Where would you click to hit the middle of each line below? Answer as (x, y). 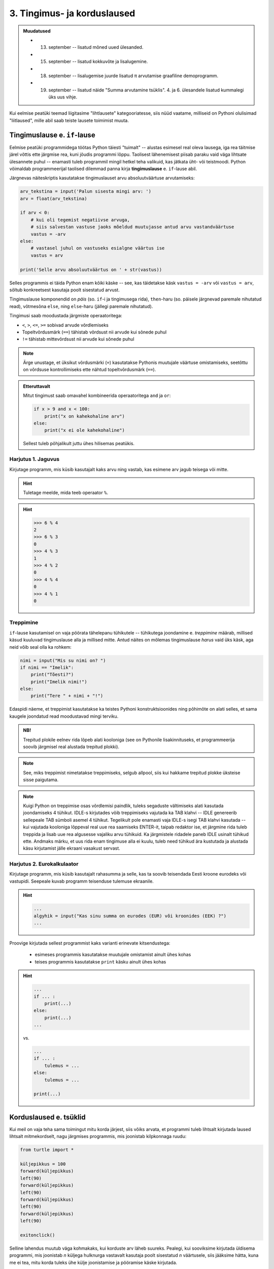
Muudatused (37, 31)
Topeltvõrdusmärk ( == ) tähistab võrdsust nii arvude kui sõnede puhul (94, 332)
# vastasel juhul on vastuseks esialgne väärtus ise (98, 248)
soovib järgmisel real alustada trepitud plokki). (71, 747)
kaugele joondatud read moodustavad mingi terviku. (64, 716)
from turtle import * (47, 1150)
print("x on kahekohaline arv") (85, 416)
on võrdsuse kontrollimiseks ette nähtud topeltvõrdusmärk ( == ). (90, 370)
